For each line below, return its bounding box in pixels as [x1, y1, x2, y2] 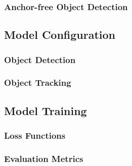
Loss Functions [4, 129, 66, 142]
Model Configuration [4, 27, 116, 42]
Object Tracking [4, 76, 71, 89]
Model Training [4, 102, 87, 118]
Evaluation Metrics [4, 152, 83, 164]
